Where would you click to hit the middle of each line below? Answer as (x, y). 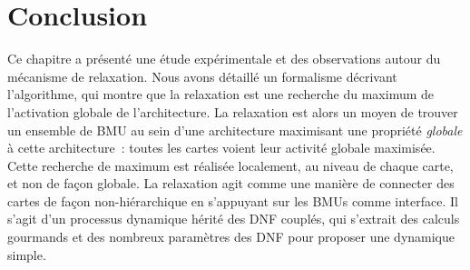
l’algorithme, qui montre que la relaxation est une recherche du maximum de (221, 94)
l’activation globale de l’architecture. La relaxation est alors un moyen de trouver (233, 111)
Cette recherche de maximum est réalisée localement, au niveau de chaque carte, (230, 165)
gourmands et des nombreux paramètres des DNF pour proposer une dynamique (231, 237)
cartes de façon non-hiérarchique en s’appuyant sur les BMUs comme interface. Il (233, 200)
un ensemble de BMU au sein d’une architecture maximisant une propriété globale (235, 130)
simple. (27, 254)
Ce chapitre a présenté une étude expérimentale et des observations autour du (224, 59)
